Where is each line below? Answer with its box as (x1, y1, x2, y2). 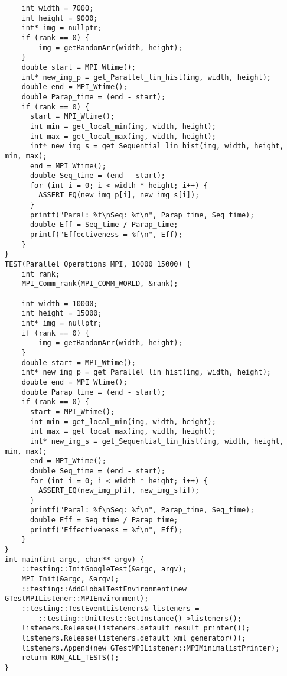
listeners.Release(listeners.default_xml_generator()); (21, 634, 246, 642)
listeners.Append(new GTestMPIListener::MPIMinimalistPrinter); (21, 643, 280, 652)
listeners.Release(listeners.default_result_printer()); (21, 624, 250, 633)
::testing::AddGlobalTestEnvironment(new (21, 584, 187, 593)
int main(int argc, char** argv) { (5, 555, 145, 564)
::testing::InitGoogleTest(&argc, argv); (21, 565, 187, 574)
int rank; (21, 269, 60, 278)
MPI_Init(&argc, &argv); (21, 575, 119, 584)
